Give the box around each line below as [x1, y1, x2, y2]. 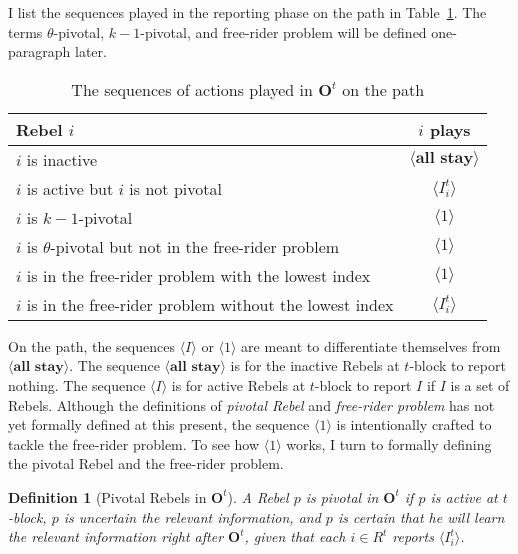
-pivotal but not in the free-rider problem [50, 234, 340, 258]
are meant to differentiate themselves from [241, 335, 501, 356]
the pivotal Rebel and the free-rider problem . [8, 453, 284, 474]
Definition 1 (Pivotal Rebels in [8, 486, 207, 507]
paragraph [8, 41, 71, 62]
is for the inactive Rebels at [230, 355, 400, 376]
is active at [430, 486, 498, 507]
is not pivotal [129, 176, 222, 200]
